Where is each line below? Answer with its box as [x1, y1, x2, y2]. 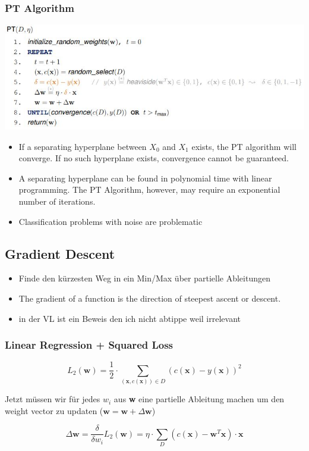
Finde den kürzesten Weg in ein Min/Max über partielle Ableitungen [18, 272, 270, 284]
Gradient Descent [5, 244, 115, 262]
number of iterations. [18, 195, 96, 207]
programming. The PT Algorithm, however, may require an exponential [18, 183, 280, 196]
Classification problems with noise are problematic [18, 215, 203, 227]
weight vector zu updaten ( [5, 404, 103, 416]
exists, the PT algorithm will [191, 140, 297, 152]
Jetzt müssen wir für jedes [5, 393, 100, 405]
